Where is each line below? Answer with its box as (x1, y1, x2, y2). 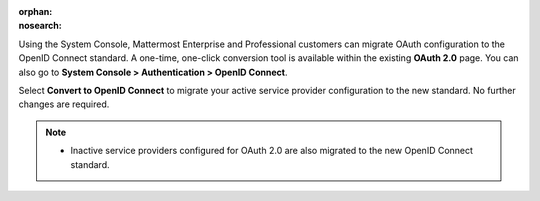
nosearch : (18, 20, 62, 32)
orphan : (18, 6, 53, 17)
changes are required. (18, 98, 110, 110)
